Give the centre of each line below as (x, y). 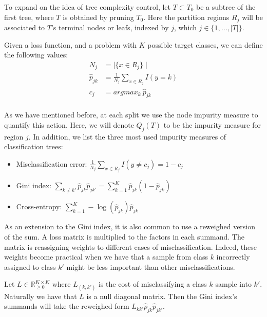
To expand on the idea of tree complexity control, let (88, 7)
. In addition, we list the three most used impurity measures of (127, 136)
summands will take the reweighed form (67, 306)
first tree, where (29, 17)
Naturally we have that (41, 296)
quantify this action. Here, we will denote (69, 124)
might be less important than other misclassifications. (151, 266)
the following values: (36, 55)
